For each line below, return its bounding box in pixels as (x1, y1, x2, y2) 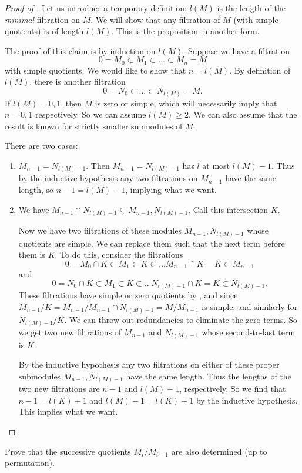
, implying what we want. (125, 184, 217, 196)
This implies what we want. (18, 405, 118, 418)
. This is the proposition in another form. (111, 25, 260, 37)
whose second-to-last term (202, 326, 296, 338)
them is (18, 248, 45, 261)
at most (202, 159, 230, 171)
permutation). (5, 457, 55, 469)
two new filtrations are (18, 382, 100, 395)
